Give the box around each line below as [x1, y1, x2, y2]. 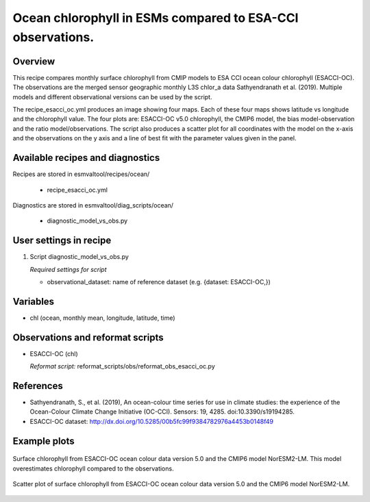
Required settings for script [29, 265, 107, 273]
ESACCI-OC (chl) [29, 349, 78, 357]
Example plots [12, 435, 75, 447]
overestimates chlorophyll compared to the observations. [12, 464, 174, 473]
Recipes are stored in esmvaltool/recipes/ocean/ [12, 170, 150, 178]
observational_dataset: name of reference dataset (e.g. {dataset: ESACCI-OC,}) [47, 277, 271, 286]
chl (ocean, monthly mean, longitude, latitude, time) [29, 314, 175, 322]
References [12, 380, 63, 392]
